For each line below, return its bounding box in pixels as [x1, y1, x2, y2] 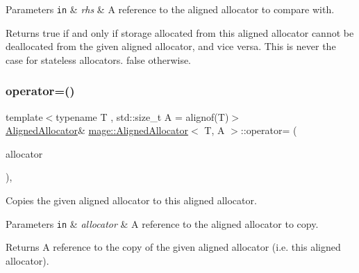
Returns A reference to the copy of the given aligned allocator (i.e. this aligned [6, 240, 341, 254]
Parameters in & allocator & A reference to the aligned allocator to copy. [6, 216, 319, 231]
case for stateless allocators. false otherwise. [6, 52, 192, 67]
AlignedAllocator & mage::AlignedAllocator [6, 123, 189, 138]
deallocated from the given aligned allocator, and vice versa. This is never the [6, 39, 336, 53]
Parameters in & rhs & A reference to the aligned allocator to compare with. [6, 2, 335, 16]
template [6, 109, 43, 124]
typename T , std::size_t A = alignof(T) [56, 109, 229, 124]
